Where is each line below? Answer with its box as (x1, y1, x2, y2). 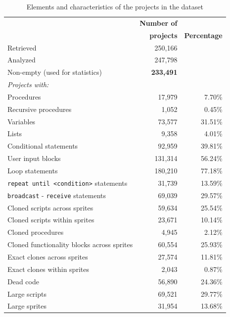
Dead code (7, 276, 39, 286)
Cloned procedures (7, 227, 64, 237)
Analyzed (7, 54, 36, 65)
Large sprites (7, 301, 46, 311)
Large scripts (7, 288, 46, 299)
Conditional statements (7, 141, 78, 151)
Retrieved (7, 42, 37, 53)
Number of (139, 17, 178, 28)
